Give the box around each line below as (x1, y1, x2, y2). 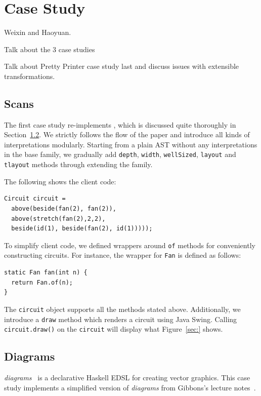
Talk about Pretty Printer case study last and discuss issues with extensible (4, 61, 239, 71)
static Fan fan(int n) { (4, 269, 88, 276)
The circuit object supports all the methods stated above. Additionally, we (4, 303, 241, 314)
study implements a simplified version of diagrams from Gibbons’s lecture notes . (4, 382, 256, 392)
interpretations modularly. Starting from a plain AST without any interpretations (4, 139, 257, 149)
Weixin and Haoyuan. (4, 27, 71, 37)
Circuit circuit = (4, 195, 66, 203)
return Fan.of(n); (11, 279, 73, 286)
